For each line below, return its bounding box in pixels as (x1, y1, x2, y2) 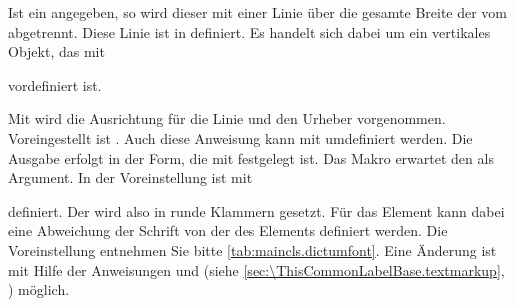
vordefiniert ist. (8, 74, 102, 95)
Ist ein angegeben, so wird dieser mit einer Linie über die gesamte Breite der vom (8, 2, 508, 22)
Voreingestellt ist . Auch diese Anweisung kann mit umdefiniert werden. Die (8, 127, 473, 148)
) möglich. (8, 279, 70, 300)
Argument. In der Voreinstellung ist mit (8, 167, 253, 188)
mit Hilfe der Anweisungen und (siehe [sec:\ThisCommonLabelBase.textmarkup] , (8, 259, 505, 280)
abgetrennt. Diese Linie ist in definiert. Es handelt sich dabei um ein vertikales (8, 21, 491, 42)
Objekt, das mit (8, 41, 105, 62)
